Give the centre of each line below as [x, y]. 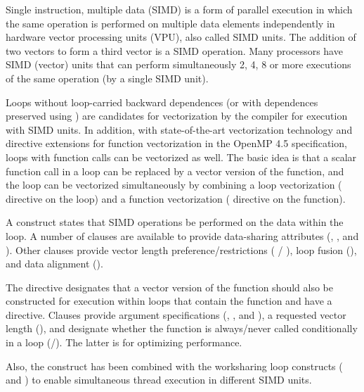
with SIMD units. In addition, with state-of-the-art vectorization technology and [179, 129]
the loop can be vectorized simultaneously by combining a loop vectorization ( [174, 185]
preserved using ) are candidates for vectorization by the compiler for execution [177, 116]
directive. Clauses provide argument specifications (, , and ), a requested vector [176, 314]
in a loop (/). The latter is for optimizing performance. [124, 342]
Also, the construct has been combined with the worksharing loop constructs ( [174, 366]
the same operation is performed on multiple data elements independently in [170, 23]
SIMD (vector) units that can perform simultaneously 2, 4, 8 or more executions [178, 64]
